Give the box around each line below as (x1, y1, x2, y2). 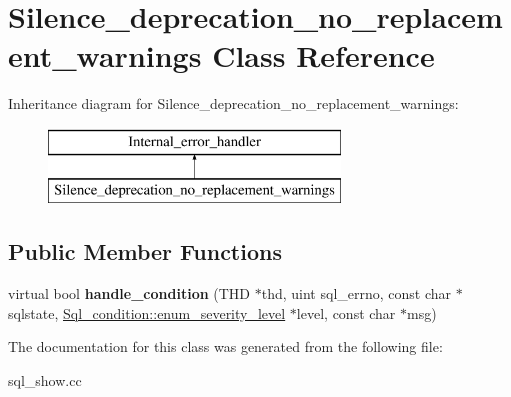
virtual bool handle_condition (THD (8, 283, 251, 304)
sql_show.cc (8, 370, 82, 391)
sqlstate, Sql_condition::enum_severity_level (8, 302, 286, 323)
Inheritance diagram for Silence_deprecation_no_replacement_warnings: (8, 93, 459, 114)
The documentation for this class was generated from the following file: (8, 336, 443, 357)
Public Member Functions (8, 236, 282, 267)
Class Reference (212, 35, 435, 76)
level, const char (296, 302, 396, 323)
